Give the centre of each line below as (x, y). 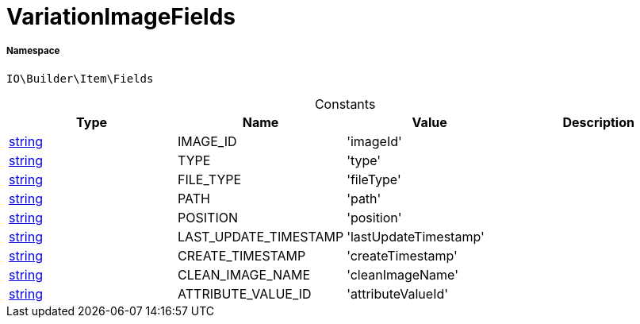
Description (598, 122)
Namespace (33, 51)
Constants (345, 104)
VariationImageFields (121, 17)
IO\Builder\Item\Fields (80, 78)
